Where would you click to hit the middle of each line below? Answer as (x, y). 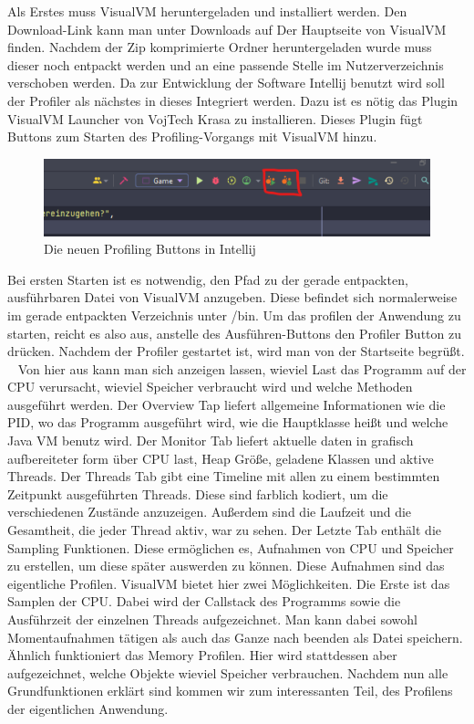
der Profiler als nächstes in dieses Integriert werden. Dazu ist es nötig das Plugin (233, 100)
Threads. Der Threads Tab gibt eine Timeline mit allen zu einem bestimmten (224, 476)
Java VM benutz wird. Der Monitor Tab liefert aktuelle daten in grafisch (211, 441)
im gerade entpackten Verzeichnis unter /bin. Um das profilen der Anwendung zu (234, 315)
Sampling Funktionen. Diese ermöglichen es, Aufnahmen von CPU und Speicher (231, 547)
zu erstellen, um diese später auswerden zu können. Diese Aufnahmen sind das (226, 566)
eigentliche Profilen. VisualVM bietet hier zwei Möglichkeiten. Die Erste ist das (229, 583)
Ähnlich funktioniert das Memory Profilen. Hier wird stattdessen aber (202, 655)
